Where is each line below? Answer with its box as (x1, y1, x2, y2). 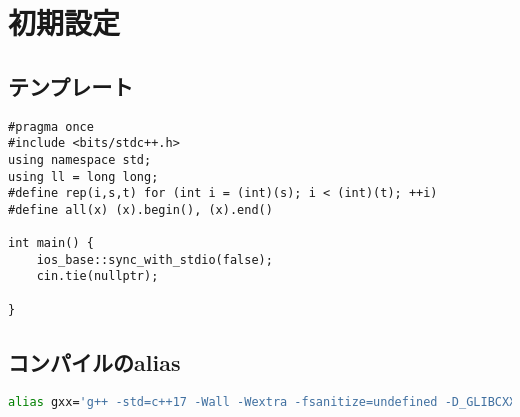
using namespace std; (8, 152, 152, 167)
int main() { (8, 236, 94, 251)
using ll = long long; (8, 169, 159, 184)
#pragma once (8, 119, 94, 134)
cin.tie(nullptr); (36, 269, 159, 284)
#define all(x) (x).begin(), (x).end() (8, 202, 273, 217)
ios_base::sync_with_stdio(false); (36, 252, 273, 267)
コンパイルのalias (8, 346, 181, 377)
